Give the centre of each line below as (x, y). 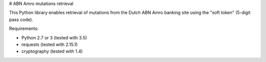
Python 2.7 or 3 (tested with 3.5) (54, 37)
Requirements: (24, 29)
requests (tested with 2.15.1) (50, 44)
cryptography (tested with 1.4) (52, 51)
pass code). (21, 19)
